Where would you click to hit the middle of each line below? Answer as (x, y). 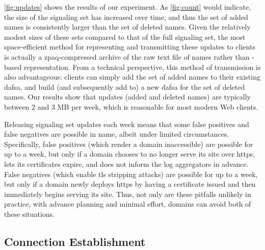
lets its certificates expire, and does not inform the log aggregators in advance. (126, 164)
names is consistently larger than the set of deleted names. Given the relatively (127, 27)
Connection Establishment (75, 241)
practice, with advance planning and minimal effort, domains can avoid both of (128, 204)
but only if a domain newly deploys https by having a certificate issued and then (130, 184)
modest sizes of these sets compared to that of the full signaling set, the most (125, 36)
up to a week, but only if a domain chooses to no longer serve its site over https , (130, 154)
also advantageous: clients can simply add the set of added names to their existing (132, 77)
